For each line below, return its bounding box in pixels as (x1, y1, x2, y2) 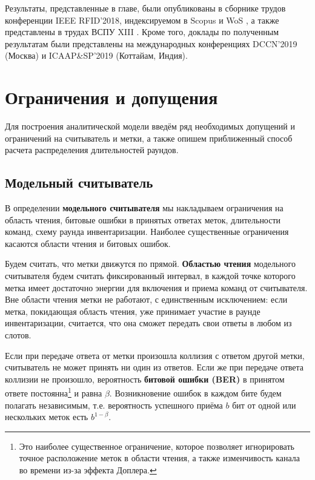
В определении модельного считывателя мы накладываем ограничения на (5, 202, 283, 214)
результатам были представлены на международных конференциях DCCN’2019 (5, 37, 297, 50)
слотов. (5, 329, 31, 341)
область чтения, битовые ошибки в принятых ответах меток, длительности (5, 213, 281, 226)
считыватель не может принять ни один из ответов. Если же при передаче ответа (5, 361, 304, 373)
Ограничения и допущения (5, 85, 218, 110)
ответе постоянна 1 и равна (5, 385, 102, 399)
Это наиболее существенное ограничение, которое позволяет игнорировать (19, 439, 294, 452)
